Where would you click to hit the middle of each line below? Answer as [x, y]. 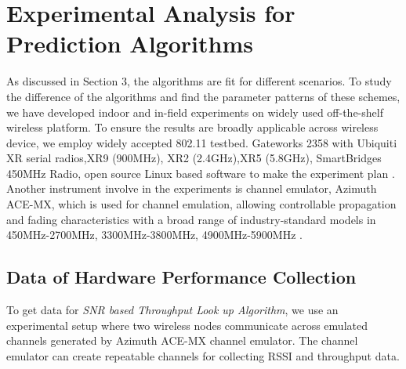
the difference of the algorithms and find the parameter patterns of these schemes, [203, 96]
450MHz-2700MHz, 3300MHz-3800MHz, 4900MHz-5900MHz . [154, 235]
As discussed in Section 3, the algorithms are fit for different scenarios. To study [199, 81]
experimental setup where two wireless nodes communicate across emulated [187, 325]
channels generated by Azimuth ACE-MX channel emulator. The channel [182, 340]
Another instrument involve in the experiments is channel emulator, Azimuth [192, 188]
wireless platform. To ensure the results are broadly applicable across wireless [192, 127]
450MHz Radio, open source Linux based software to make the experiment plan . [201, 173]
